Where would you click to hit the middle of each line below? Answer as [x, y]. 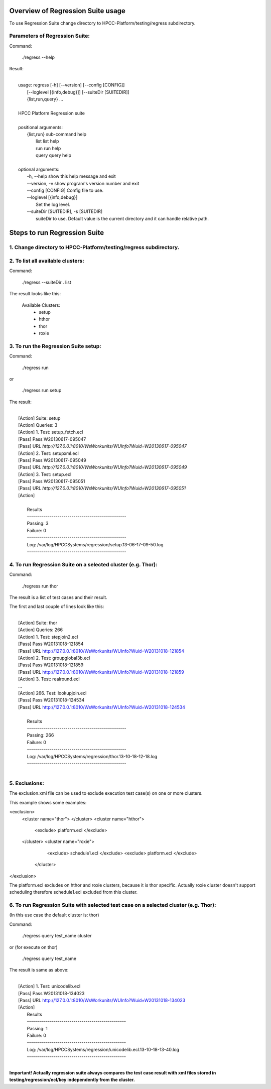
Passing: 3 [38, 523]
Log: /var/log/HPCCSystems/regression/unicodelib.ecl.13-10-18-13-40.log [103, 1049]
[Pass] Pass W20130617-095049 [52, 460]
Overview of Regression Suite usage [67, 11]
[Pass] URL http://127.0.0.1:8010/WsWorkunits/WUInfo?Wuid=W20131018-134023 [102, 1000]
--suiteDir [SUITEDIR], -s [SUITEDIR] [65, 211]
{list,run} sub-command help [57, 134]
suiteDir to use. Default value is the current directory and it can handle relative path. [122, 218]
